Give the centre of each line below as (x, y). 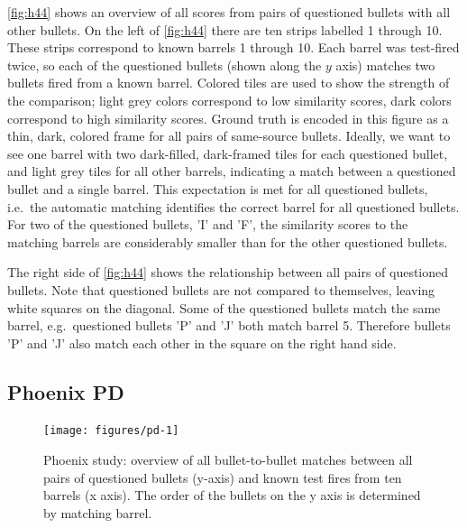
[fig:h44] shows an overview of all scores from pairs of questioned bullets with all (229, 12)
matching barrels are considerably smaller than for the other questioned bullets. (228, 241)
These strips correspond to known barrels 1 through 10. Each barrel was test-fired (233, 47)
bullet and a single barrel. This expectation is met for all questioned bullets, (218, 188)
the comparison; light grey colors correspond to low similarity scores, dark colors (229, 100)
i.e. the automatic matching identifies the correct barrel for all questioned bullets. (233, 206)
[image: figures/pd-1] (111, 431)
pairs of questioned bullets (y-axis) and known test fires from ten (223, 477)
